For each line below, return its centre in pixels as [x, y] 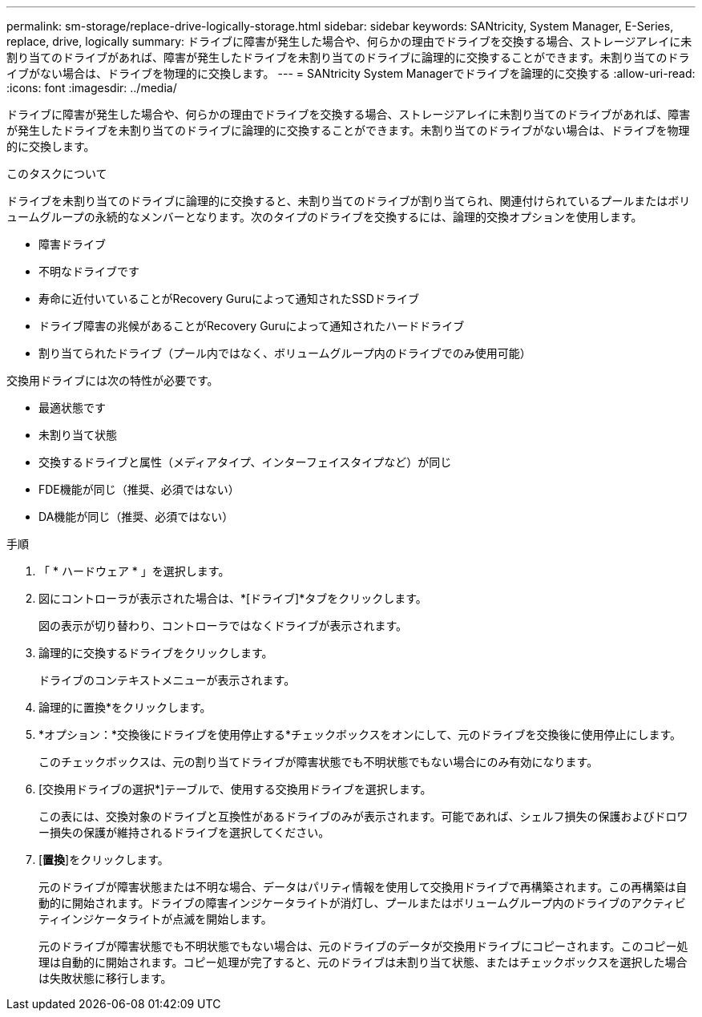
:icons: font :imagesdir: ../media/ [92, 88]
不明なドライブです [89, 271]
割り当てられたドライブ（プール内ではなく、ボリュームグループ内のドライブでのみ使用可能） [285, 353]
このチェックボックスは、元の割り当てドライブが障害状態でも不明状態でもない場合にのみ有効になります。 [319, 762]
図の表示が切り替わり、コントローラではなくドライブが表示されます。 [223, 626]
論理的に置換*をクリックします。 [125, 707]
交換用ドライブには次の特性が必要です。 [113, 380]
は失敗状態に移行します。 [105, 978]
